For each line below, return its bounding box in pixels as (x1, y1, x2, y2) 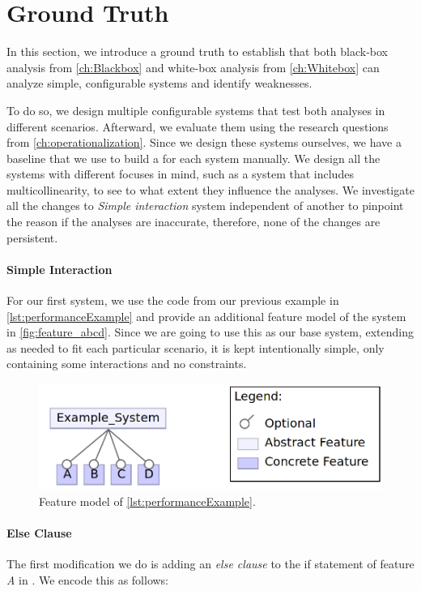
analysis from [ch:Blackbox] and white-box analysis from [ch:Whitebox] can (6, 58, 380, 75)
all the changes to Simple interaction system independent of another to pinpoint (6, 197, 404, 214)
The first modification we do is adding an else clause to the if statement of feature (6, 555, 415, 572)
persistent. (6, 229, 58, 246)
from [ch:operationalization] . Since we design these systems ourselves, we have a (6, 134, 402, 151)
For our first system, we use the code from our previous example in (6, 292, 339, 309)
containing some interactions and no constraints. (6, 355, 247, 372)
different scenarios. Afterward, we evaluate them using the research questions (6, 118, 389, 135)
